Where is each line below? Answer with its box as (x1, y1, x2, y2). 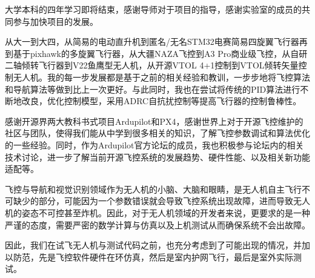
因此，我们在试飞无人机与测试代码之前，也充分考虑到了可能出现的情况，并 (5, 239, 302, 251)
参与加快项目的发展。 (13, 15, 98, 27)
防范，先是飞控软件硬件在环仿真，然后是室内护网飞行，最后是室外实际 (13, 250, 293, 263)
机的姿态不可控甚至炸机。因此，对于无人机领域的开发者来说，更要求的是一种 (5, 206, 310, 219)
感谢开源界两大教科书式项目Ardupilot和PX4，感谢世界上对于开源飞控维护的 (5, 114, 303, 127)
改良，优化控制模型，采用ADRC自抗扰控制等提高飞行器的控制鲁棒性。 (21, 94, 302, 107)
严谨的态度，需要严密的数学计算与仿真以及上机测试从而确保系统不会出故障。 (5, 218, 310, 231)
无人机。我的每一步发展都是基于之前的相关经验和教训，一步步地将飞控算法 (13, 70, 310, 83)
